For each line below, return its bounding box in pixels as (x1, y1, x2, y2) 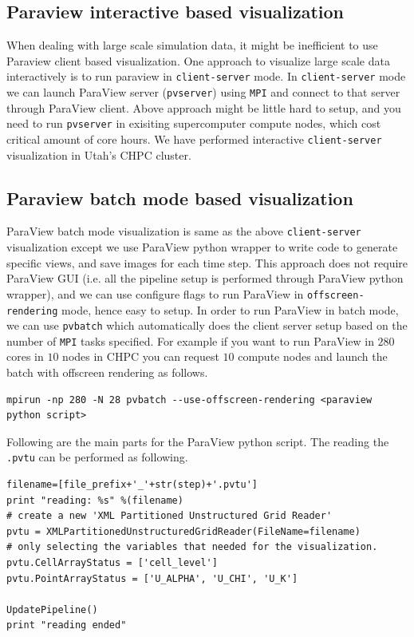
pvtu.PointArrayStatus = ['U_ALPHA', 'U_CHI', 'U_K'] (6, 572, 298, 584)
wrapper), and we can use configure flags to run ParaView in (6, 285, 304, 302)
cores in (6, 348, 44, 365)
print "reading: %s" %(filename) (6, 494, 183, 506)
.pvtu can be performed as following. (6, 449, 188, 465)
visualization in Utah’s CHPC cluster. (6, 146, 191, 163)
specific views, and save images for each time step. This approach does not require (6, 254, 408, 271)
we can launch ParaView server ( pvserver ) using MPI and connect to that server (6, 84, 400, 101)
